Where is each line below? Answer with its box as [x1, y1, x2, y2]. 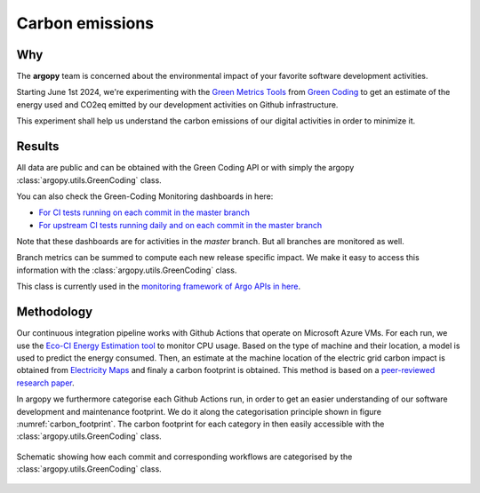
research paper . [16, 378, 75, 388]
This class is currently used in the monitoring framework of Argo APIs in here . [16, 281, 301, 292]
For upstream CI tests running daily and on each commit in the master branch [38, 219, 323, 230]
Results [16, 139, 60, 155]
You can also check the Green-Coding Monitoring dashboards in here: [16, 191, 274, 202]
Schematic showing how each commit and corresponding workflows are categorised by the [16, 451, 353, 462]
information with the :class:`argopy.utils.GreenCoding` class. [16, 265, 237, 275]
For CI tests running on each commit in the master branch [38, 207, 251, 218]
